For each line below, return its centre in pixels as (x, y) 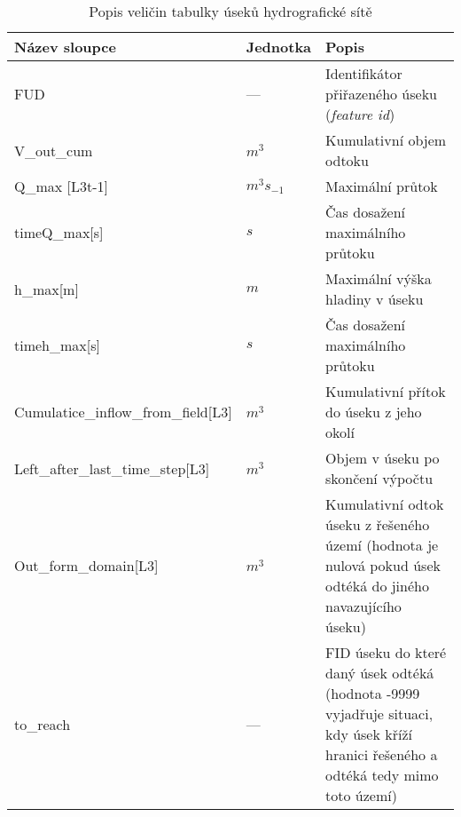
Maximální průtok (382, 186)
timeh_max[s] (57, 345)
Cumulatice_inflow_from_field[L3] (123, 412)
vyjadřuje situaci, (379, 714)
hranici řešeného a (382, 754)
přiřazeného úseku (382, 94)
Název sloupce (65, 47)
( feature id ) (360, 114)
